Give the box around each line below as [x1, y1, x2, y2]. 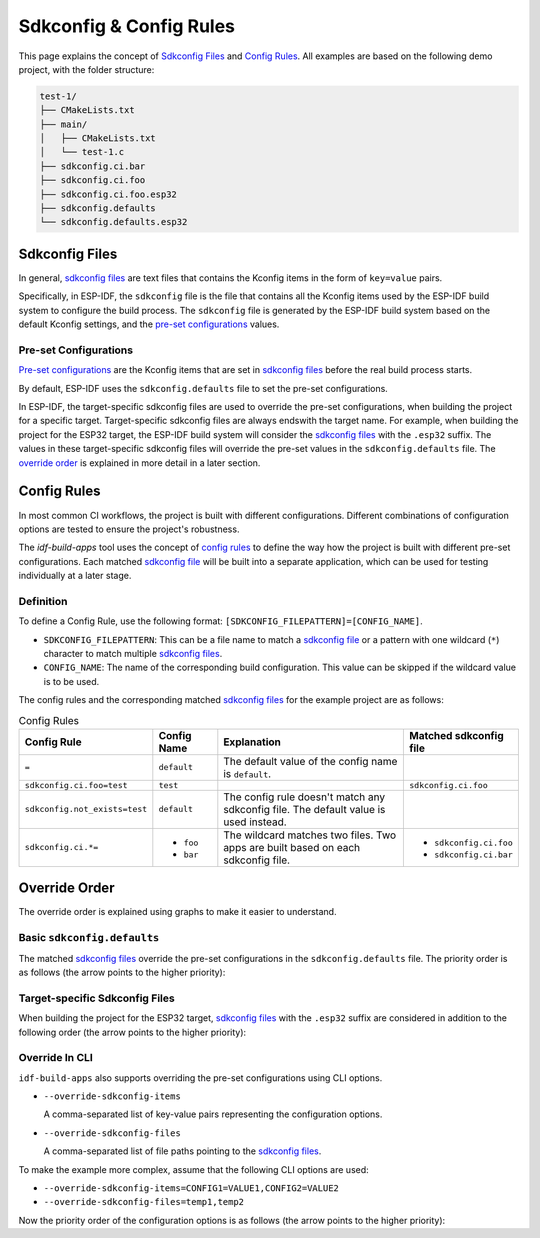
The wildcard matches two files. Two [223, 828, 397, 842]
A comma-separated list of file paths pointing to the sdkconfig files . [43, 1145, 322, 1157]
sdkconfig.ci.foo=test [24, 780, 129, 790]
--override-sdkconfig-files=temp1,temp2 [43, 1196, 245, 1208]
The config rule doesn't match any [223, 790, 385, 804]
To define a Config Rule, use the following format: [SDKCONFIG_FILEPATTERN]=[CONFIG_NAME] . [18, 615, 424, 627]
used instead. [223, 815, 287, 829]
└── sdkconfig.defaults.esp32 [39, 216, 188, 228]
